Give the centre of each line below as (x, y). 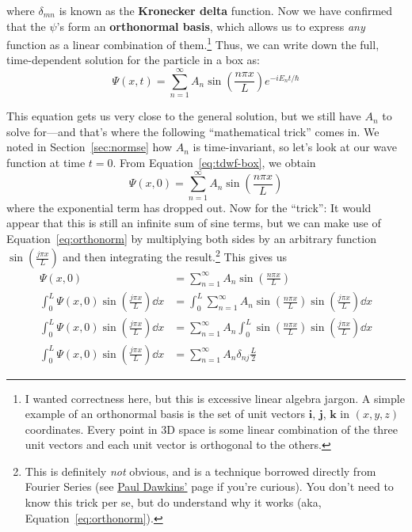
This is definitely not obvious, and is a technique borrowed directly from (200, 471)
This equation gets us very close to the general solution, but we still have (184, 116)
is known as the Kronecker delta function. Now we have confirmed (226, 10)
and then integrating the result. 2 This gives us (175, 256)
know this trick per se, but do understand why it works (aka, (173, 502)
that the (26, 26)
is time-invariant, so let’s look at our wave (295, 147)
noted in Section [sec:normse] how (90, 147)
